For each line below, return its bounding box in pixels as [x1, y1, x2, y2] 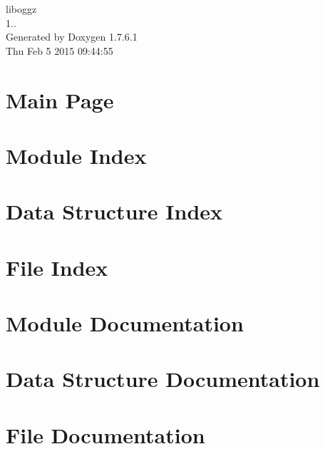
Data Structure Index [6, 197, 223, 226]
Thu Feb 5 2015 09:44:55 [6, 43, 113, 58]
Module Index [6, 140, 147, 170]
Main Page [6, 85, 114, 114]
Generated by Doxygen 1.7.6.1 [6, 29, 138, 44]
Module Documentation [6, 309, 244, 338]
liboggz [6, 1, 37, 16]
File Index [6, 252, 108, 282]
